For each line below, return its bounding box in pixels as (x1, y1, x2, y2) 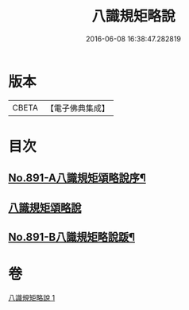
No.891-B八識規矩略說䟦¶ (8, 231, 135, 244)
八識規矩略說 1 (8, 293, 56, 302)
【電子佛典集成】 (45, 103, 110, 114)
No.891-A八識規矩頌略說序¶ (8, 172, 147, 185)
